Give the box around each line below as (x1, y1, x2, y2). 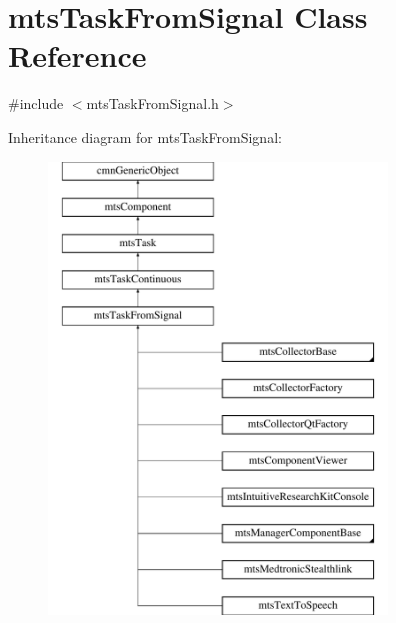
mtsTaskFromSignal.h (86, 93, 219, 114)
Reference (8, 35, 147, 76)
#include (8, 93, 64, 114)
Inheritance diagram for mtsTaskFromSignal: (8, 126, 282, 147)
